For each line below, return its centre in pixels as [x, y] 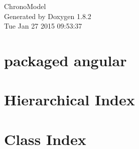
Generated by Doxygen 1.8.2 [48, 16]
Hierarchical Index [69, 100]
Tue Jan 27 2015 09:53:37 [43, 26]
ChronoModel [25, 6]
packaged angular [65, 60]
